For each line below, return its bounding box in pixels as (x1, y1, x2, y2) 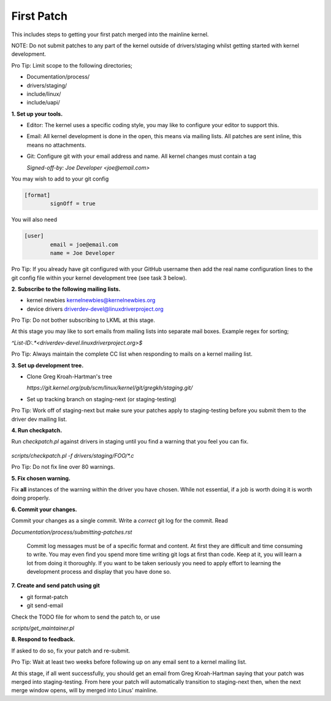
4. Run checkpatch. (11, 426, 63, 434)
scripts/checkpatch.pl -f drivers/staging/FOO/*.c (11, 452, 134, 459)
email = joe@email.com (50, 241, 119, 248)
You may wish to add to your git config (11, 175, 109, 182)
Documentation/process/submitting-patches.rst (11, 528, 132, 536)
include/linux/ (26, 90, 61, 98)
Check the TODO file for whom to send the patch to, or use (11, 613, 161, 621)
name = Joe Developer (50, 249, 115, 257)
